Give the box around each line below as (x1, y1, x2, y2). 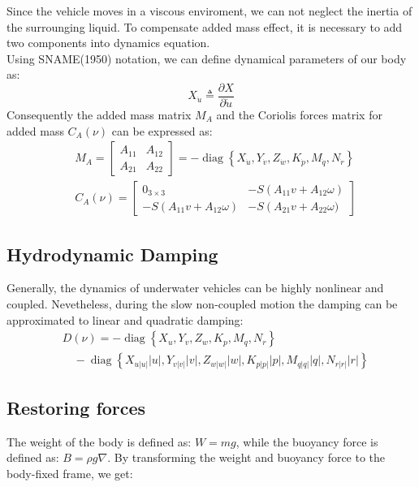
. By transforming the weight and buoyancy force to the (107, 449, 386, 466)
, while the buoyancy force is (235, 433, 378, 450)
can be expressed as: (111, 122, 213, 139)
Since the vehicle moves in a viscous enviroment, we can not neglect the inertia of (6, 2, 413, 19)
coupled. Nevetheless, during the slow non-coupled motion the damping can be (6, 295, 398, 312)
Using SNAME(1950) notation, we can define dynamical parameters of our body (6, 50, 407, 67)
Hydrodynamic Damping (6, 241, 218, 266)
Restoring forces (6, 394, 146, 420)
